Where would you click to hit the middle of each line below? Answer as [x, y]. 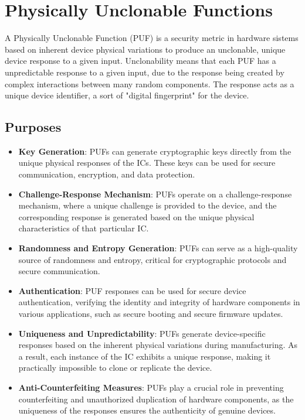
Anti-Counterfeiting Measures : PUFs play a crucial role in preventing [151, 387]
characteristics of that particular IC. [84, 228]
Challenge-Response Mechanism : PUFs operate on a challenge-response [155, 194]
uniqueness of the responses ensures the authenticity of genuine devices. [147, 410]
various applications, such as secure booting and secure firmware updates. [151, 314]
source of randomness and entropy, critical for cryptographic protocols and [152, 259]
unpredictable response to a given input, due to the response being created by [145, 72]
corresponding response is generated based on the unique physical [136, 216]
